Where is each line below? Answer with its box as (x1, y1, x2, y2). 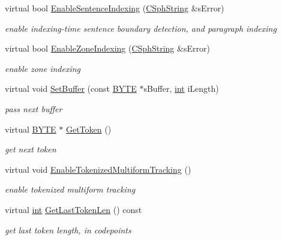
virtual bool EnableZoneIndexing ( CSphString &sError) (5, 42, 210, 55)
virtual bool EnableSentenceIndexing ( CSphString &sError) (5, 2, 224, 14)
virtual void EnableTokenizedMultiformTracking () (5, 163, 191, 175)
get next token (5, 143, 56, 155)
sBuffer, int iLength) (143, 82, 219, 95)
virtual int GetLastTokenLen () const (5, 203, 142, 215)
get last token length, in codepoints (5, 223, 131, 236)
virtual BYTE (5, 122, 56, 135)
